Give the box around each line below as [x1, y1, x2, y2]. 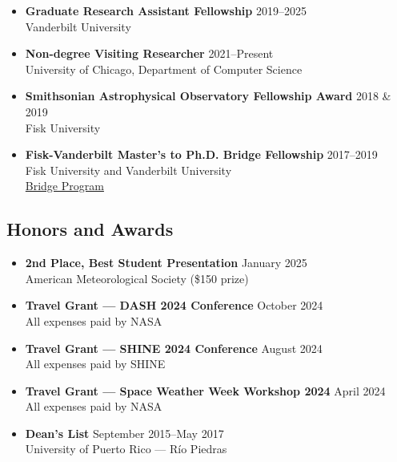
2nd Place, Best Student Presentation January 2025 [25, 254, 307, 271]
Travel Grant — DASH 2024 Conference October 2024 [25, 297, 323, 314]
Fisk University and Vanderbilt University [25, 161, 232, 178]
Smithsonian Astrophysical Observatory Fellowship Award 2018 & [25, 87, 391, 104]
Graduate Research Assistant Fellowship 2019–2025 [25, 2, 307, 18]
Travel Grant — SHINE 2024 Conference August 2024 [25, 339, 323, 356]
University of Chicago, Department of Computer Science [25, 60, 303, 77]
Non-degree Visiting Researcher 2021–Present [25, 45, 274, 62]
